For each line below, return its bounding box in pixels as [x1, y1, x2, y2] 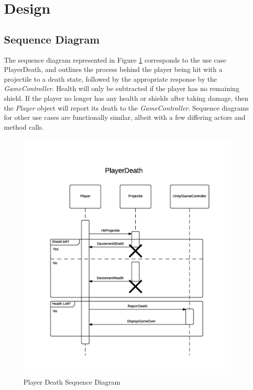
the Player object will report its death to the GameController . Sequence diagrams [4, 102, 249, 113]
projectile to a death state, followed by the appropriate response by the [4, 73, 217, 84]
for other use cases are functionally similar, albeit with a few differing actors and [4, 112, 246, 122]
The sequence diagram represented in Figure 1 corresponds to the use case [4, 54, 227, 65]
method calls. [4, 121, 44, 132]
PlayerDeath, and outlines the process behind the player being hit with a [4, 64, 223, 74]
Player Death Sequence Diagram [23, 376, 121, 387]
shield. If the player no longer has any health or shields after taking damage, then [4, 92, 249, 103]
